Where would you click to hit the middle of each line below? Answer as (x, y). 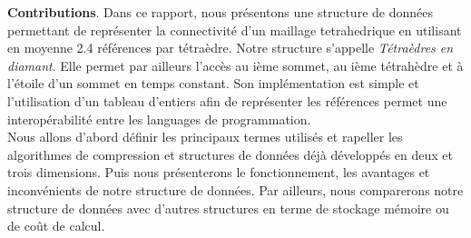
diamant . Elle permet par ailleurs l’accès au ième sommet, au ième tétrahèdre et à (235, 65)
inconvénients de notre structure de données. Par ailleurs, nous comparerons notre (235, 189)
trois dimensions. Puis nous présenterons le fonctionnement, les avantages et (219, 172)
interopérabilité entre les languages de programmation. (159, 119)
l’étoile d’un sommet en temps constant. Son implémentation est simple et (213, 83)
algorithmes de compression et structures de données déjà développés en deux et (231, 154)
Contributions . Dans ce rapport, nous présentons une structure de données (220, 12)
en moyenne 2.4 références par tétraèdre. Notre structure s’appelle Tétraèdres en (231, 48)
